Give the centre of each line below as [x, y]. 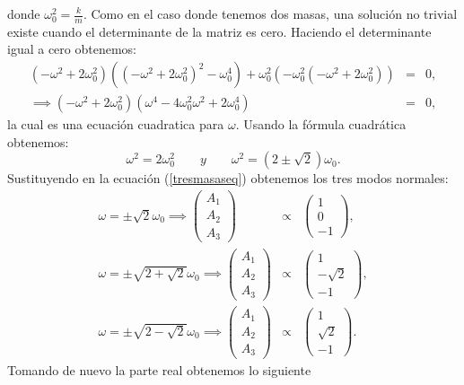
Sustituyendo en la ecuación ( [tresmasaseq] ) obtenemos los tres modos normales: [228, 178]
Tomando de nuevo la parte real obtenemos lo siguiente [159, 369]
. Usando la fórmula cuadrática [321, 124]
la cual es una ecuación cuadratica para [116, 124]
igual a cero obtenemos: [72, 49]
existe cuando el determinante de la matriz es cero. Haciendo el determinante [219, 31]
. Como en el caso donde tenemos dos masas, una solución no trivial [270, 13]
